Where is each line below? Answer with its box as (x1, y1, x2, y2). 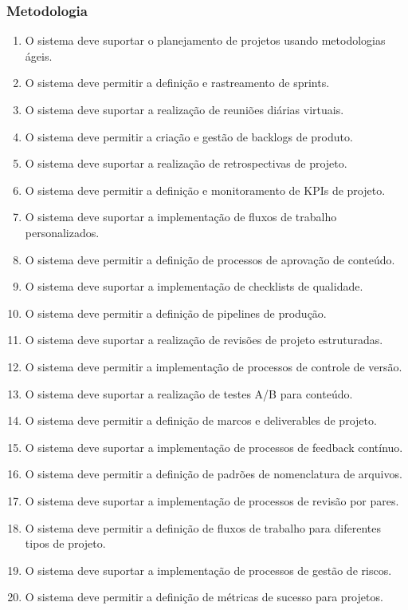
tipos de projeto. (25, 535, 106, 552)
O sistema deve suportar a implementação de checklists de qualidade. (25, 278, 363, 295)
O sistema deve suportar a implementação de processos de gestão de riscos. (25, 561, 392, 578)
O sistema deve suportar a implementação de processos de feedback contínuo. (25, 438, 403, 455)
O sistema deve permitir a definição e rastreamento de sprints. (25, 74, 330, 91)
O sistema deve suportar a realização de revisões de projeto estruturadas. (25, 331, 383, 348)
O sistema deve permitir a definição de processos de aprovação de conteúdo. (25, 251, 395, 267)
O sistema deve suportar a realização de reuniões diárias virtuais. (25, 101, 344, 117)
